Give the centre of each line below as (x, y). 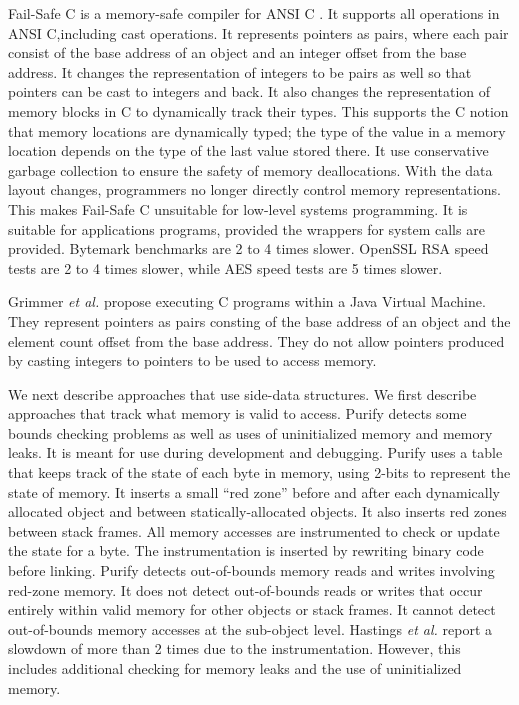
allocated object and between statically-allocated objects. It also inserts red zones (257, 511)
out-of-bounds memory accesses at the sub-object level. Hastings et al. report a (250, 628)
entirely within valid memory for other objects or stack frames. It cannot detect (252, 609)
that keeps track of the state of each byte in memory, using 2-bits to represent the (259, 472)
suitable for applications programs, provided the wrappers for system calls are (246, 228)
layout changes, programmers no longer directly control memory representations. (254, 189)
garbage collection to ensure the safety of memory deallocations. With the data (250, 169)
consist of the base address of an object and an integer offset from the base (237, 52)
